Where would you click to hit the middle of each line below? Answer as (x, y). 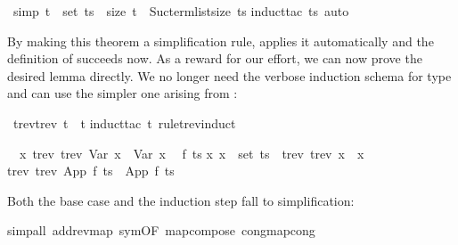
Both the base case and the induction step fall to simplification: (181, 200)
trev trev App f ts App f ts (91, 171)
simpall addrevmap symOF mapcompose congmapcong (161, 230)
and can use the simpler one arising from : (123, 93)
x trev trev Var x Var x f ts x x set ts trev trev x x (192, 153)
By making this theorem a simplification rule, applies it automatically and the (221, 41)
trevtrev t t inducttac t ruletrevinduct (124, 122)
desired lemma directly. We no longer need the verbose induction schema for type (229, 75)
